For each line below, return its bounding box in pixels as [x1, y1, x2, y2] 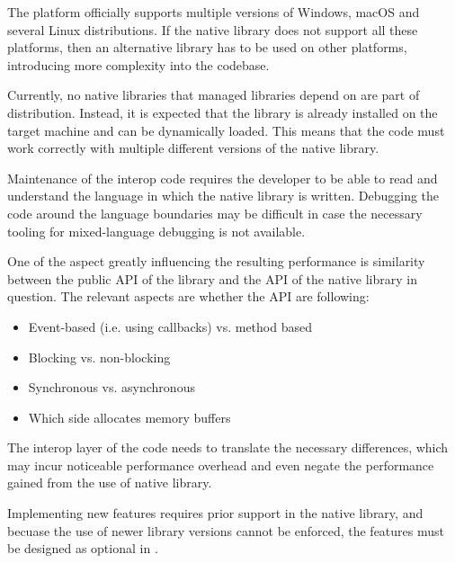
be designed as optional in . [7, 539, 158, 558]
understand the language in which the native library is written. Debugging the [7, 186, 440, 205]
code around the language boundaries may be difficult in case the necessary [7, 203, 423, 222]
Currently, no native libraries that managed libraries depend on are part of [7, 85, 420, 104]
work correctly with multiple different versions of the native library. [7, 139, 379, 157]
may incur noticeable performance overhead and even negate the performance [7, 455, 434, 474]
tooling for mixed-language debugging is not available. [7, 221, 306, 240]
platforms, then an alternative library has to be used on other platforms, [7, 38, 407, 57]
